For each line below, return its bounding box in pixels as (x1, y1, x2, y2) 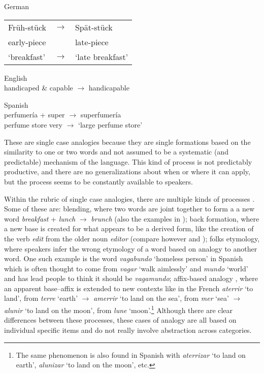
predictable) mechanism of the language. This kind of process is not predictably (4, 156, 252, 167)
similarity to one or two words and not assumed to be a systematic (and (4, 146, 228, 157)
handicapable (88, 82, 129, 93)
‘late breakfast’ (75, 50, 128, 63)
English (4, 72, 27, 83)
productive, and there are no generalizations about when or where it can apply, (4, 166, 250, 177)
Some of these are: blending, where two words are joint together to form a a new (4, 203, 255, 214)
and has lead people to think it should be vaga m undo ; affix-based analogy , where (4, 273, 258, 284)
